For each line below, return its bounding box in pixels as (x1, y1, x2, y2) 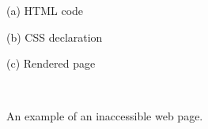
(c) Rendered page (6, 55, 96, 72)
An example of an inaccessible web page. (6, 108, 203, 124)
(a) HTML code (6, 2, 84, 18)
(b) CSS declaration (6, 28, 103, 45)
